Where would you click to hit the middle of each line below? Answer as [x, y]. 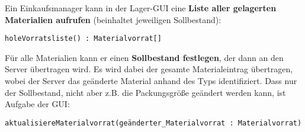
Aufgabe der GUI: [37, 104]
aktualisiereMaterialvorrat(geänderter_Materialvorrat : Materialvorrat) [153, 123]
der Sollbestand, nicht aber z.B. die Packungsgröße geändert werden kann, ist [145, 92]
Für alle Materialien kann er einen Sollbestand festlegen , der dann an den [144, 57]
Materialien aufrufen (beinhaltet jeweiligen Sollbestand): [113, 19]
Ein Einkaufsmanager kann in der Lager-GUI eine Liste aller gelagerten [141, 8]
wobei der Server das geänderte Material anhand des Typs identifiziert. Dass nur [151, 81]
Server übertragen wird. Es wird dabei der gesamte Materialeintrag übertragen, [149, 69]
